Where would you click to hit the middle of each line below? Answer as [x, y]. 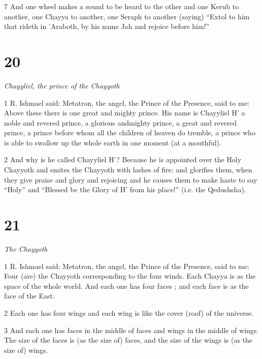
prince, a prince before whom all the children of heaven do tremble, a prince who [130, 132]
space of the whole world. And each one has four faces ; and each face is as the [126, 286]
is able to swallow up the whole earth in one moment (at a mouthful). [113, 142]
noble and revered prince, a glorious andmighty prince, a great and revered [121, 122]
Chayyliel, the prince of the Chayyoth [62, 85]
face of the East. [29, 296]
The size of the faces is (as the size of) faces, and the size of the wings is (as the [128, 340]
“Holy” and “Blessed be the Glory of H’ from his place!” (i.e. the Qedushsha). [125, 189]
